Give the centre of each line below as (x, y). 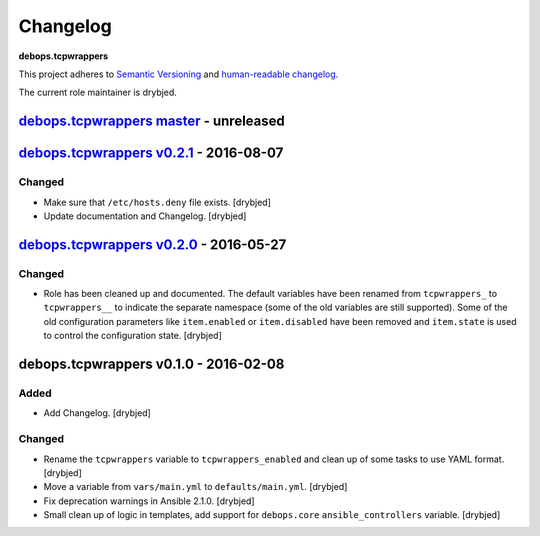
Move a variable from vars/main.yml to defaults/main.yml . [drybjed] (195, 487)
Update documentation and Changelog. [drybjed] (145, 216)
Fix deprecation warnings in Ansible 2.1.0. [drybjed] (149, 501)
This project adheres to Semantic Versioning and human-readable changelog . (178, 74)
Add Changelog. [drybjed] (97, 413)
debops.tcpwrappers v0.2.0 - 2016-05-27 (152, 244)
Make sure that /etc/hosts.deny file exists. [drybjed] (157, 202)
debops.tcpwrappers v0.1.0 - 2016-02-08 (151, 364)
